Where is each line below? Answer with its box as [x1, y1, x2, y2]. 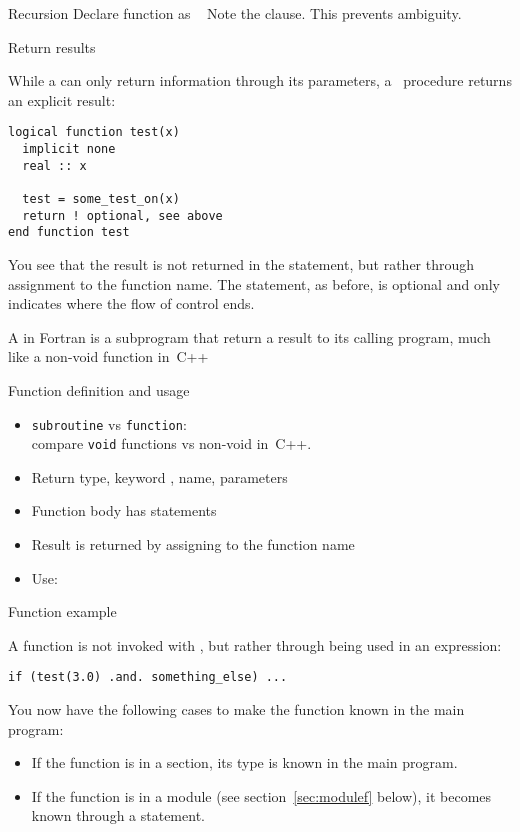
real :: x [22, 158, 87, 173]
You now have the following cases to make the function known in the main [8, 699, 465, 720]
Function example [8, 601, 117, 622]
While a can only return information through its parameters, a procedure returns [8, 70, 512, 91]
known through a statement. [31, 805, 205, 826]
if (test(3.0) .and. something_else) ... [8, 670, 288, 685]
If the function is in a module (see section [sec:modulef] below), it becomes [31, 785, 492, 806]
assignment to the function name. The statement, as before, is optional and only [8, 273, 500, 294]
